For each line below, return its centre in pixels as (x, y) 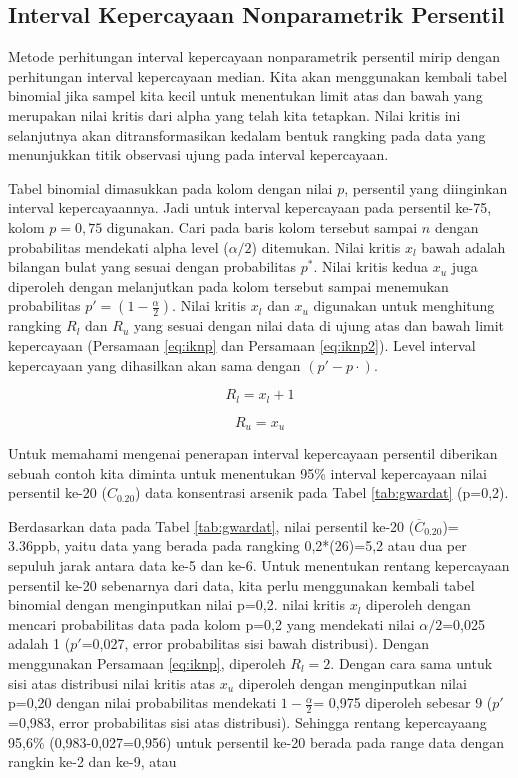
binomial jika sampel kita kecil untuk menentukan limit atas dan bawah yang (245, 95)
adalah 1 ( (39, 643)
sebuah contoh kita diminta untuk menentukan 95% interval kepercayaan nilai (247, 472)
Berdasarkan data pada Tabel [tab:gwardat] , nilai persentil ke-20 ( (211, 525)
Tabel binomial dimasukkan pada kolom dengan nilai (170, 187)
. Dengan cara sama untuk (411, 662)
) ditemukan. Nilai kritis (326, 246)
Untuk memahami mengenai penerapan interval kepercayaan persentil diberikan (253, 453)
